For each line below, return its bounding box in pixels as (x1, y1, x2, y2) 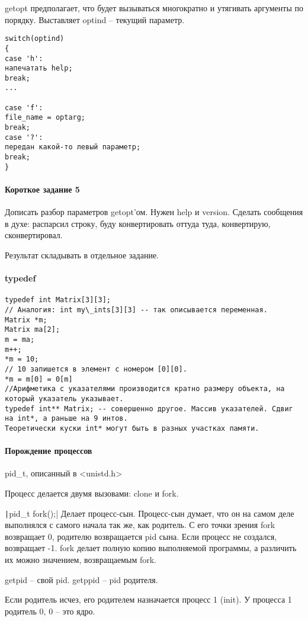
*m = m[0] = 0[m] (5, 374, 73, 383)
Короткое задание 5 (5, 183, 80, 195)
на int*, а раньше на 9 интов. (5, 414, 128, 423)
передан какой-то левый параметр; (5, 143, 141, 152)
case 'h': (5, 54, 43, 63)
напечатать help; (5, 64, 73, 73)
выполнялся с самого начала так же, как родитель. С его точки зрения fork (5, 518, 275, 531)
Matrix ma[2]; (5, 325, 60, 334)
